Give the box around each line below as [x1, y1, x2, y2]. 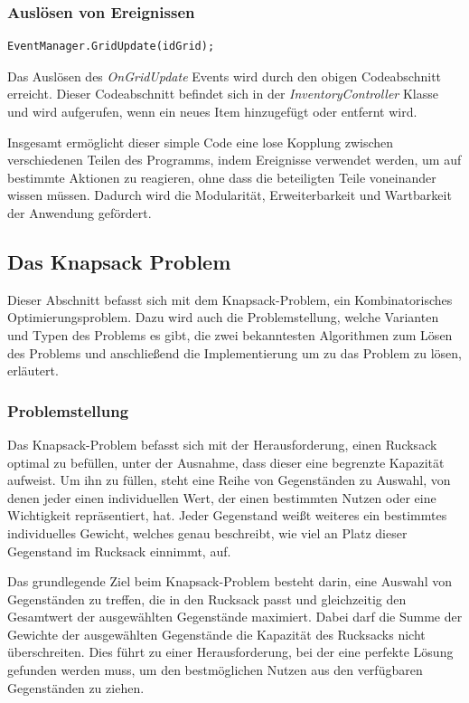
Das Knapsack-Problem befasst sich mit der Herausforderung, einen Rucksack [7, 434, 437, 453]
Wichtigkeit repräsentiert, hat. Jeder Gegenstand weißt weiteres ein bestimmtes [7, 506, 447, 525]
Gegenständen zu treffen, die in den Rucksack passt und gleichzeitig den [7, 589, 407, 608]
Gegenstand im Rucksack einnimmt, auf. [7, 541, 231, 560]
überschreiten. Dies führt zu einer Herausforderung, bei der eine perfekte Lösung [7, 642, 454, 661]
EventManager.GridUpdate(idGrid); [7, 40, 215, 53]
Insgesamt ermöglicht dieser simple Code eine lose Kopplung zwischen [7, 132, 394, 151]
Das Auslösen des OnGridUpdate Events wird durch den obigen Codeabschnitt [7, 66, 442, 85]
